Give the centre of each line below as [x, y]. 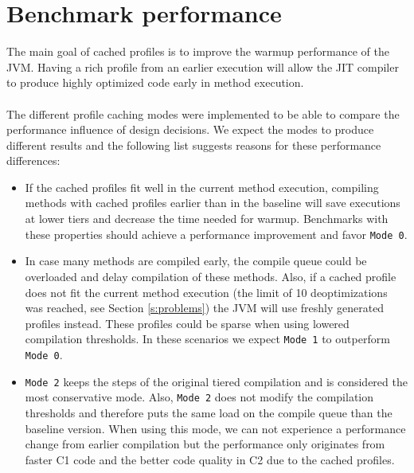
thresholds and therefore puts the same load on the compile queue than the [209, 412]
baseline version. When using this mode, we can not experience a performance [215, 428]
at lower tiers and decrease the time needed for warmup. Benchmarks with [207, 219]
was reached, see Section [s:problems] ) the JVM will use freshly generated [205, 308]
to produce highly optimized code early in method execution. [155, 82]
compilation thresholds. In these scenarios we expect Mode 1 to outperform [207, 339]
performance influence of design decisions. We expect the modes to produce [190, 129]
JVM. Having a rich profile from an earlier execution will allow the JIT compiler [203, 66]
